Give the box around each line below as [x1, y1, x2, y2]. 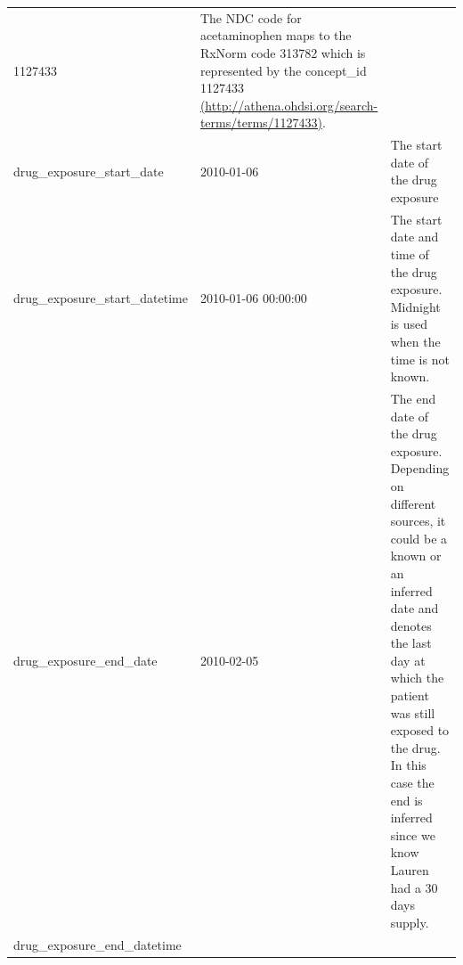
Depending [390, 459, 450, 478]
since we [390, 825, 435, 844]
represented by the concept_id [199, 61, 367, 79]
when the [390, 331, 441, 350]
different [390, 494, 436, 512]
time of [390, 244, 429, 263]
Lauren [390, 861, 429, 879]
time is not [390, 349, 450, 368]
